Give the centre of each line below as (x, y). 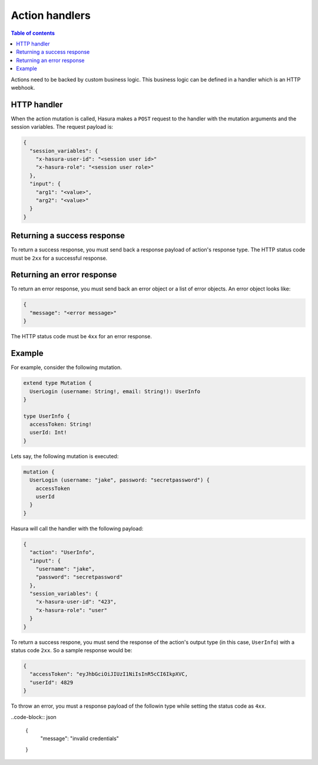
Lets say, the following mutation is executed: (65, 456)
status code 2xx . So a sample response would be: (72, 650)
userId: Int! (48, 433)
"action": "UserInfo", (62, 552)
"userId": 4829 (52, 682)
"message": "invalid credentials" (79, 738)
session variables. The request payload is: (62, 127)
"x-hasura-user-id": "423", (76, 602)
